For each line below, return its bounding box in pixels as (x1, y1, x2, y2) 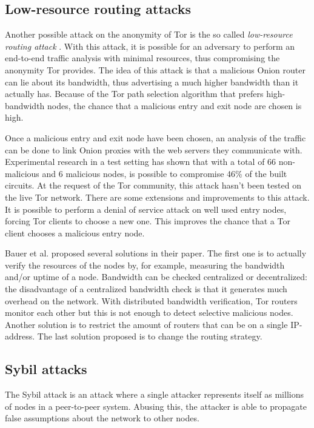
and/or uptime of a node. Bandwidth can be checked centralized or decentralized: (5, 270, 307, 283)
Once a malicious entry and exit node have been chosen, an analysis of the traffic (5, 131, 306, 144)
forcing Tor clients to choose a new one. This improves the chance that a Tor (5, 215, 290, 227)
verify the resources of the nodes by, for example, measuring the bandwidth (5, 258, 285, 271)
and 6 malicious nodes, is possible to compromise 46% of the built (42, 167, 287, 179)
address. (5, 330, 35, 343)
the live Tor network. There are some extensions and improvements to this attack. (5, 190, 310, 203)
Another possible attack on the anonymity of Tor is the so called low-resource (5, 28, 293, 41)
